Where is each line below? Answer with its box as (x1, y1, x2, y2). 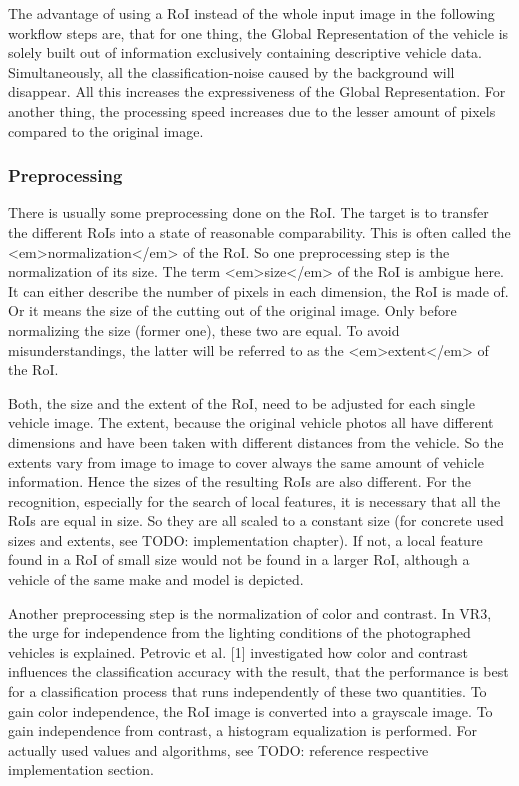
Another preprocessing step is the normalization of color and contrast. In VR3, (8, 602, 492, 623)
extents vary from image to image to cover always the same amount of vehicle (8, 451, 484, 472)
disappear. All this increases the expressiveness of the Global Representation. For (8, 81, 506, 102)
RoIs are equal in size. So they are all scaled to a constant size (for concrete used (8, 510, 504, 531)
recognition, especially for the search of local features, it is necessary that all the (8, 490, 501, 511)
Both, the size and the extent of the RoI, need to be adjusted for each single (8, 392, 475, 413)
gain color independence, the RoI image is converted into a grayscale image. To (8, 700, 493, 721)
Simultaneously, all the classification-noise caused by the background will (8, 61, 455, 82)
